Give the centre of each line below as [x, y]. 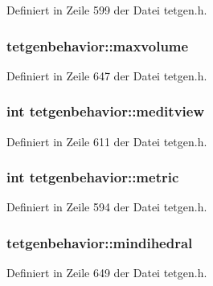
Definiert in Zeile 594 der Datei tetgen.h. [107, 207]
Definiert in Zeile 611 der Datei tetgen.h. [107, 141]
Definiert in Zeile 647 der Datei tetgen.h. [107, 75]
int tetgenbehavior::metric [93, 177]
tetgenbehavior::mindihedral [100, 242]
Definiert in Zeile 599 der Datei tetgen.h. [107, 10]
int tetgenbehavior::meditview [105, 111]
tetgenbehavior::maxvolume [98, 45]
